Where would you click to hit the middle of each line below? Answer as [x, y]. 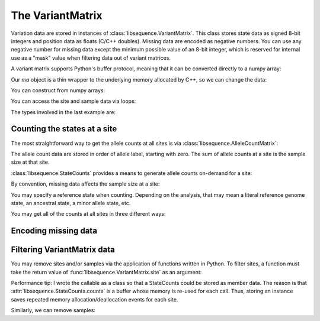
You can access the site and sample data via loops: [73, 101]
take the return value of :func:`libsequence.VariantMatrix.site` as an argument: [106, 272]
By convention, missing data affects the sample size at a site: [85, 184]
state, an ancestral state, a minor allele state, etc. [71, 203]
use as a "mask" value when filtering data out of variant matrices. [91, 58]
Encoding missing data [54, 231]
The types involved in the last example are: [63, 112]
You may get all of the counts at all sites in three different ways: [88, 214]
